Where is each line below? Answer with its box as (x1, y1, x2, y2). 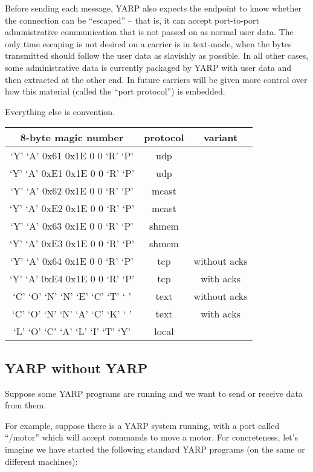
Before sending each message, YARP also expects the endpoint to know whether (5, 2, 302, 14)
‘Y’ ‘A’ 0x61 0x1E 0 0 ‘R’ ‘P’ (10, 148, 134, 163)
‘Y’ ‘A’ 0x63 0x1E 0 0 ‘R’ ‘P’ (10, 219, 134, 233)
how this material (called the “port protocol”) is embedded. (5, 85, 225, 98)
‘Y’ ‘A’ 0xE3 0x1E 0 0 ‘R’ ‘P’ (10, 236, 135, 251)
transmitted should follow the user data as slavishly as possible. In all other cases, (5, 49, 309, 62)
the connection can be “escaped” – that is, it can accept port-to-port (5, 13, 259, 26)
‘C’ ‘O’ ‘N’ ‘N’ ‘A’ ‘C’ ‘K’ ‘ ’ (12, 307, 132, 321)
